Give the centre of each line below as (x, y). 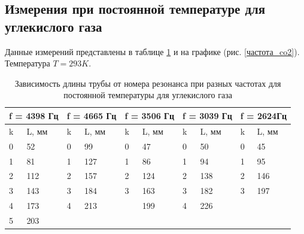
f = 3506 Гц (150, 115)
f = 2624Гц (264, 115)
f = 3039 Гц (207, 115)
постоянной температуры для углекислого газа (148, 95)
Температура (28, 63)
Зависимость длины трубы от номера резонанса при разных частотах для (148, 83)
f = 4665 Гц (92, 115)
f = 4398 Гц (34, 115)
